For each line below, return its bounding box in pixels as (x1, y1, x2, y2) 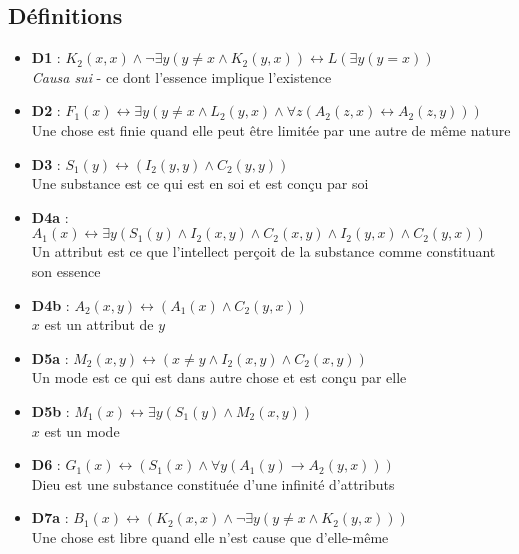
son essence (31, 260, 101, 281)
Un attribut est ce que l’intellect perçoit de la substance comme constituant (31, 241, 496, 262)
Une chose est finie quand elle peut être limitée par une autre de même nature (31, 119, 511, 140)
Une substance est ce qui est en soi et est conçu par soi (31, 173, 369, 194)
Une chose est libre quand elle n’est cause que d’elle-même (31, 526, 389, 547)
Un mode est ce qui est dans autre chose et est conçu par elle (31, 367, 407, 388)
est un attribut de (44, 314, 154, 335)
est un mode (44, 420, 120, 441)
